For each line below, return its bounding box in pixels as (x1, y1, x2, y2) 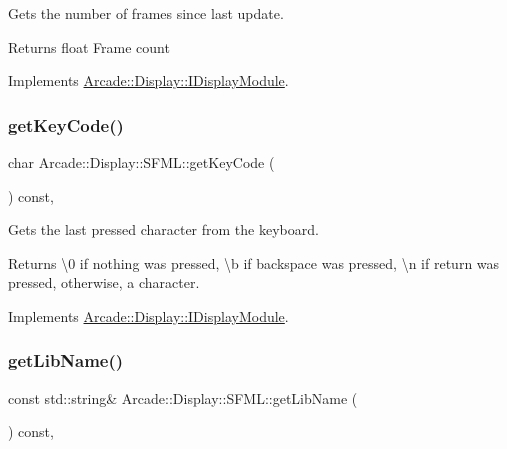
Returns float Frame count (8, 36, 170, 57)
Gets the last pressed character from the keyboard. (8, 219, 319, 240)
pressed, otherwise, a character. (8, 272, 200, 293)
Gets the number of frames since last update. (8, 3, 284, 23)
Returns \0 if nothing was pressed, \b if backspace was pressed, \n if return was (8, 252, 500, 273)
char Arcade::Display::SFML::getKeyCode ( (8, 152, 275, 172)
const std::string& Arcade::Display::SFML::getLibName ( (8, 387, 358, 408)
